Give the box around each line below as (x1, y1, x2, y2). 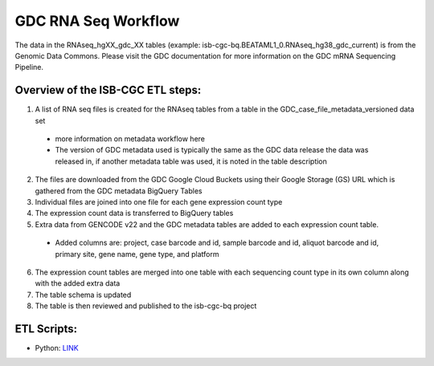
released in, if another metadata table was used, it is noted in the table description (55, 157, 327, 166)
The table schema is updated (35, 290, 132, 299)
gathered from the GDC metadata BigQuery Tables (35, 185, 203, 196)
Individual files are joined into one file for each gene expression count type (35, 197, 283, 206)
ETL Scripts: (14, 322, 78, 335)
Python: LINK (35, 344, 80, 352)
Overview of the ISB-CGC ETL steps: (14, 83, 202, 97)
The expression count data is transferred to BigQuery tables (35, 209, 234, 218)
